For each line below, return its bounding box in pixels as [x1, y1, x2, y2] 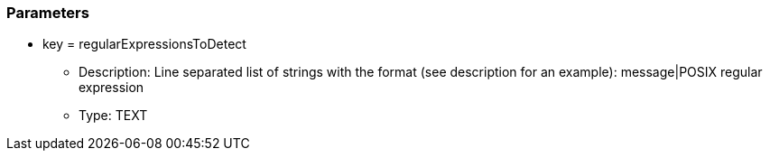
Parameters [6, 4, 89, 22]
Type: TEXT [79, 107, 148, 124]
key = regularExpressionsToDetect [42, 36, 246, 52]
